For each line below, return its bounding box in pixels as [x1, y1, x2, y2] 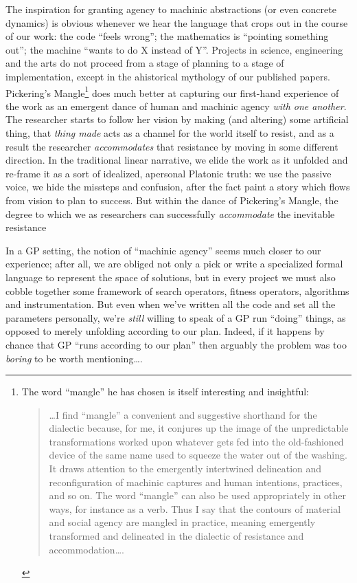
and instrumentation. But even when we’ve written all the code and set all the [5, 297, 336, 311]
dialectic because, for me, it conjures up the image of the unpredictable [49, 421, 349, 435]
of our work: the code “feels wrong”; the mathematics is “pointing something [5, 29, 329, 43]
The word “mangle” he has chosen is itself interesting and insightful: [21, 384, 309, 399]
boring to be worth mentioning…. [5, 351, 143, 365]
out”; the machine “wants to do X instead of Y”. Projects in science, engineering [5, 42, 343, 56]
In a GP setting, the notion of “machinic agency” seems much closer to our [5, 243, 321, 257]
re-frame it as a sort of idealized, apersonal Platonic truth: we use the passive [5, 166, 332, 180]
